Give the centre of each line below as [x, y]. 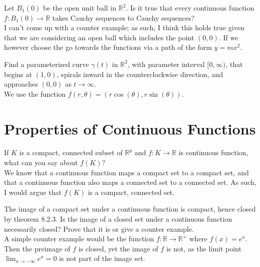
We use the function [35, 93]
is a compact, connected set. [131, 192]
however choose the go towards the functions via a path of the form [108, 47]
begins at [18, 74]
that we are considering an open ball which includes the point [99, 37]
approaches [21, 84]
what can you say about [41, 162]
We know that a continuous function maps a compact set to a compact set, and [126, 172]
